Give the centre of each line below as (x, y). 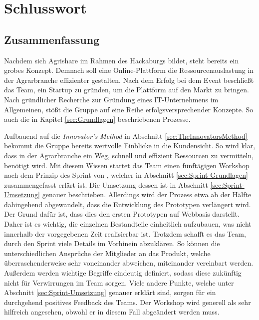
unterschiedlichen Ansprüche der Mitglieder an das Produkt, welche (107, 253)
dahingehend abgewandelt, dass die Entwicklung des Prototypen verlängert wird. (128, 204)
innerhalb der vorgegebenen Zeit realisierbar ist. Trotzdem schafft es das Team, (125, 233)
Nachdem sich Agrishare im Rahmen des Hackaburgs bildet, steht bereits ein (122, 60)
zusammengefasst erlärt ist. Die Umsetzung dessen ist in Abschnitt (106, 184)
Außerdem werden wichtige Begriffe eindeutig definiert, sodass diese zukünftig (123, 273)
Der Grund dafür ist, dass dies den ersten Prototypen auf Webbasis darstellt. (122, 214)
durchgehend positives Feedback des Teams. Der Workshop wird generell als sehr (128, 302)
